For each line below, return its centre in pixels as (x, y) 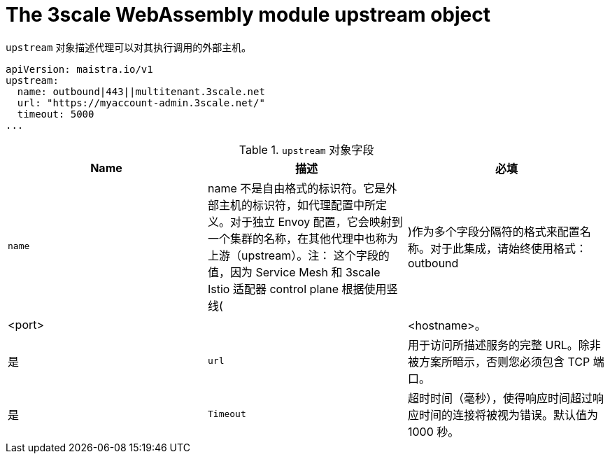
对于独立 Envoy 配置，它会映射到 (316, 221)
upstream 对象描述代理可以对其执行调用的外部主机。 (129, 47)
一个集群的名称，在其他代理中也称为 (303, 238)
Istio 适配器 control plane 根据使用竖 (303, 289)
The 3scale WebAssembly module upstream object (248, 15)
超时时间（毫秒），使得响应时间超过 (500, 398)
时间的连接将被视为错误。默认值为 (508, 415)
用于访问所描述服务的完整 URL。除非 (504, 345)
